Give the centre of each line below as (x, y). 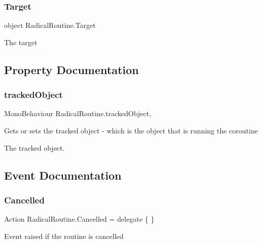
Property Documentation (72, 69)
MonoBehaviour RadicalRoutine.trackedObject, (78, 113)
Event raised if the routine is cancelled (64, 236)
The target (21, 42)
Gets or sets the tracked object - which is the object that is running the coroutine (131, 130)
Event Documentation (63, 175)
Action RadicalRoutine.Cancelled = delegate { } (79, 219)
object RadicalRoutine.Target (50, 25)
